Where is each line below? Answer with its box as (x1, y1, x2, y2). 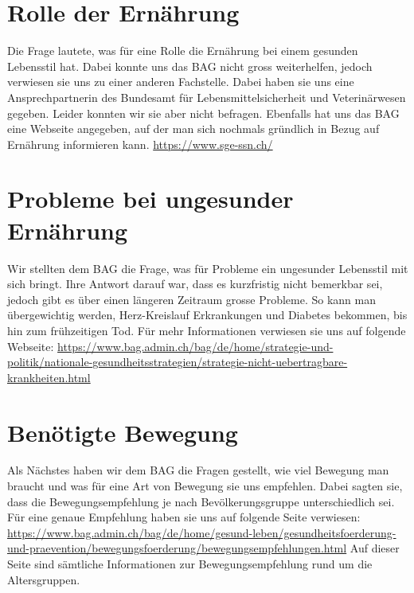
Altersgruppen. (7, 571, 80, 587)
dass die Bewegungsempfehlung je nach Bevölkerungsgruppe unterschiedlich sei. (7, 493, 395, 509)
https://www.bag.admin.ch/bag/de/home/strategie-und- (57, 337, 334, 354)
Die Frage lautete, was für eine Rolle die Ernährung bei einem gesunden (7, 42, 358, 59)
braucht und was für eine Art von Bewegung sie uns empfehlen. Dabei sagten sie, (7, 478, 403, 494)
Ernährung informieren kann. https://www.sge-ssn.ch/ (7, 135, 273, 152)
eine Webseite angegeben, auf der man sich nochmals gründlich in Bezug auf (7, 120, 380, 137)
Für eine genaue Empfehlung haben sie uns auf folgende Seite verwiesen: (7, 509, 361, 525)
